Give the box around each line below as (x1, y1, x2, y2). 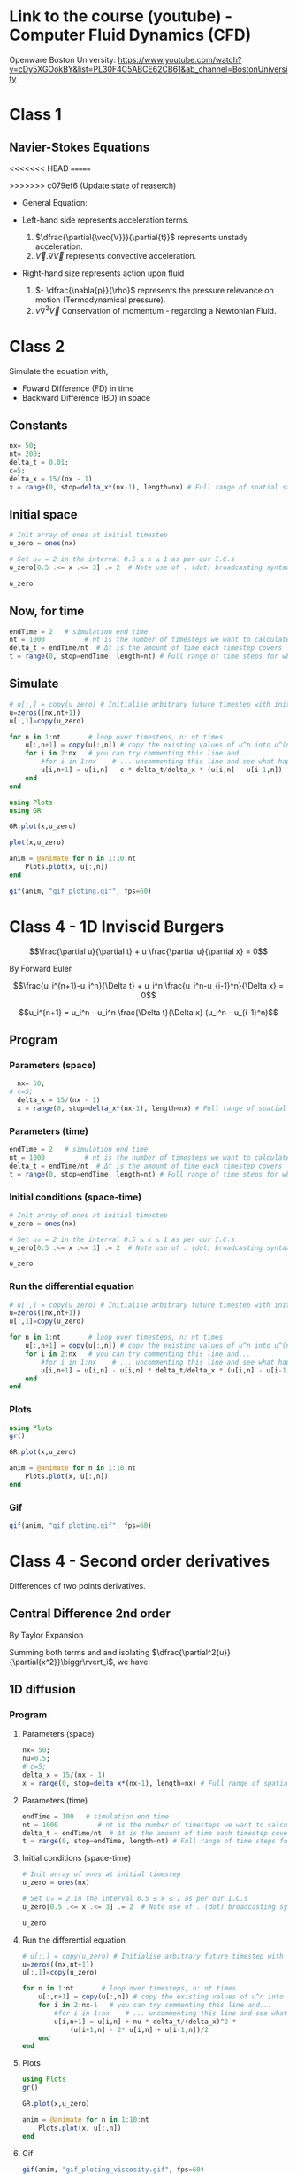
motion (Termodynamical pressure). (34, 294, 166, 305)
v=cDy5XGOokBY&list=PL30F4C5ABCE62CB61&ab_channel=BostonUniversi (9, 64, 288, 74)
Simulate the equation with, (9, 365, 109, 376)
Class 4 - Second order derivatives (9, 1552, 270, 1571)
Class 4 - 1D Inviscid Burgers (9, 916, 225, 936)
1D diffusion (9, 1682, 77, 1697)
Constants (9, 418, 68, 433)
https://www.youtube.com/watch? (118, 54, 242, 65)
